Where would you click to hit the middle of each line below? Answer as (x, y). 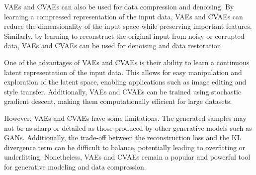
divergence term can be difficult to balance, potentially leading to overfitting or (125, 147)
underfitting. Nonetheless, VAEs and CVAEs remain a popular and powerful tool (127, 157)
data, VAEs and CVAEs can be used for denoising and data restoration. (114, 45)
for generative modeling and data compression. (75, 166)
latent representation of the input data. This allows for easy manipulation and (123, 72)
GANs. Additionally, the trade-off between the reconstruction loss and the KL (123, 137)
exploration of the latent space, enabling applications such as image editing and (125, 82)
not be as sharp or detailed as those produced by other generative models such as (128, 128)
